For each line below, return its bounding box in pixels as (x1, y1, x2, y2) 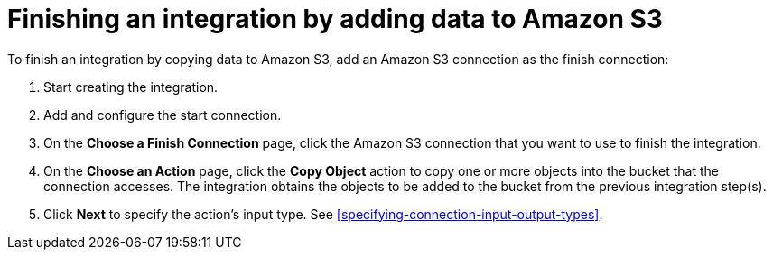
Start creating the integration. (43, 78, 219, 95)
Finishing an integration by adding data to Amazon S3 (7, 4, 663, 34)
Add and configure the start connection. (43, 106, 282, 123)
